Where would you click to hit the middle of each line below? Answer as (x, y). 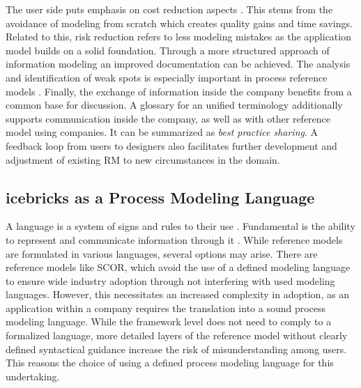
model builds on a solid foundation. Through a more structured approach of (168, 50)
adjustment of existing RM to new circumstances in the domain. (143, 159)
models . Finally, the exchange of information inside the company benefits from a (179, 91)
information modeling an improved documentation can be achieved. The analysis (178, 64)
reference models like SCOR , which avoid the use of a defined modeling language (178, 267)
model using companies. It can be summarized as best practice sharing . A (162, 132)
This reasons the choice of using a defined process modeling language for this (170, 363)
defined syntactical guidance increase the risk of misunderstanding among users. (176, 349)
